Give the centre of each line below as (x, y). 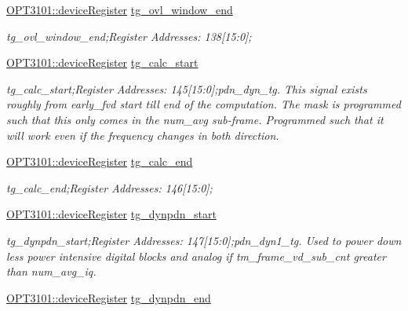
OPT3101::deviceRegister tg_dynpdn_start (111, 214)
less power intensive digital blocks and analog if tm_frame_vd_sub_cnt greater (196, 256)
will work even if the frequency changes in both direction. (143, 135)
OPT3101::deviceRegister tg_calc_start (102, 62)
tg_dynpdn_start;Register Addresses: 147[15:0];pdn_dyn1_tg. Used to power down (204, 240)
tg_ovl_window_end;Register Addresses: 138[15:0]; (129, 36)
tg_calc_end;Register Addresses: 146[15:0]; (109, 187)
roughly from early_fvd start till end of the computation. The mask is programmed (204, 104)
